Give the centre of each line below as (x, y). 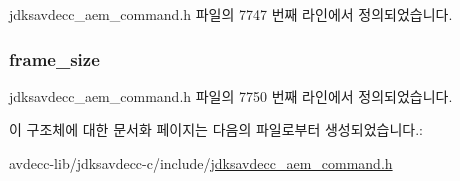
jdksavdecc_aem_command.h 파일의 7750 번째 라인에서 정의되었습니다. (231, 95)
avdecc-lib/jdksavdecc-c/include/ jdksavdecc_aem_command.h (201, 163)
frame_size (54, 58)
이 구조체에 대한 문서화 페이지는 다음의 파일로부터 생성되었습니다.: (216, 129)
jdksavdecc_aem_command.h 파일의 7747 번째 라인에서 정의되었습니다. (231, 14)
